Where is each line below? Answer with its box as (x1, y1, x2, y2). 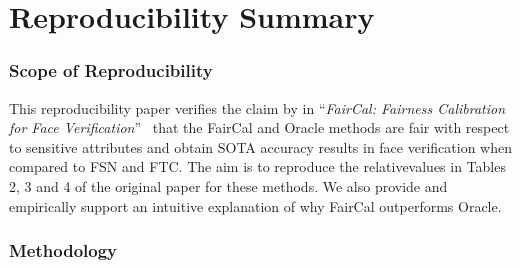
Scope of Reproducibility (9, 58, 213, 83)
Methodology (9, 238, 118, 263)
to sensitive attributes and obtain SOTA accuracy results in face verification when (9, 136, 512, 157)
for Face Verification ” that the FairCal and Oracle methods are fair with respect (9, 117, 510, 138)
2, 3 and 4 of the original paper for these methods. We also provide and (9, 175, 448, 196)
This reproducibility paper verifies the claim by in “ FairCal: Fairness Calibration (9, 97, 506, 118)
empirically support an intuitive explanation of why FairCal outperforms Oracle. (9, 195, 502, 216)
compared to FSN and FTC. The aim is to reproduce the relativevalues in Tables (9, 156, 506, 177)
